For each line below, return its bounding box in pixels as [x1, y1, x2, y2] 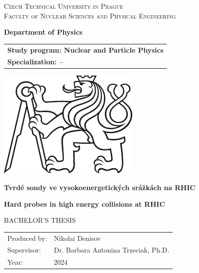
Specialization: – [7, 57, 63, 67]
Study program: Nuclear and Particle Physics [7, 44, 164, 55]
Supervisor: [7, 245, 41, 255]
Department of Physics [4, 27, 82, 37]
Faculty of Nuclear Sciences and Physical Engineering [4, 10, 176, 20]
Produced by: [7, 233, 47, 243]
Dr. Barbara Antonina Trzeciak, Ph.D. [54, 245, 169, 255]
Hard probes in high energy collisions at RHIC [4, 198, 165, 209]
